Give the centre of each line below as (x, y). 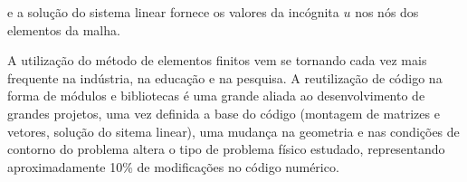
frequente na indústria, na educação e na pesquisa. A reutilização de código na (225, 77)
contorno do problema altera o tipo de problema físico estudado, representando (226, 149)
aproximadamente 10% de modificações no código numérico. (173, 166)
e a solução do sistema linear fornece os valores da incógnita (173, 12)
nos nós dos (387, 12)
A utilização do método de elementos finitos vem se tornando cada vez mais (217, 60)
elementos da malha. (64, 29)
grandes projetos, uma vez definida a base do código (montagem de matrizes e (224, 113)
